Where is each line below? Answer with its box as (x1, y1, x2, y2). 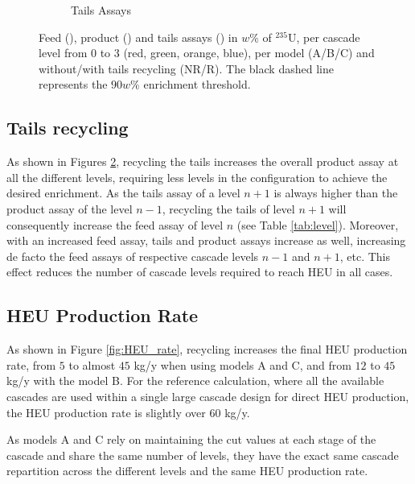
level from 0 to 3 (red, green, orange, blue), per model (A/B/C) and (39, 44, 375, 61)
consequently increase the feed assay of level (6, 216, 224, 233)
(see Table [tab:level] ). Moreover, (236, 216, 399, 233)
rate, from (6, 356, 56, 373)
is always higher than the (273, 184, 398, 201)
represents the (39, 76, 108, 93)
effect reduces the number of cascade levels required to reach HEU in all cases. (6, 263, 393, 280)
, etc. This (339, 247, 391, 264)
